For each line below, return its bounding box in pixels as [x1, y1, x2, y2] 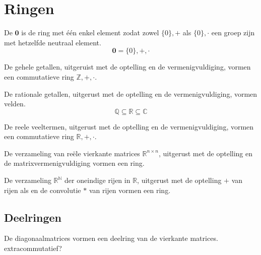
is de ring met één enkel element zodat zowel [21, 27, 159, 38]
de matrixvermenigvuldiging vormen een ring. [4, 158, 145, 168]
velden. [4, 98, 26, 109]
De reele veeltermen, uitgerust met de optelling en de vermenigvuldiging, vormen [4, 121, 254, 132]
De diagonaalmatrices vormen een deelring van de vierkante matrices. [4, 233, 218, 243]
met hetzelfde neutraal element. [4, 37, 101, 47]
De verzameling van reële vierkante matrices [4, 148, 140, 158]
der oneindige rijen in [64, 175, 130, 185]
